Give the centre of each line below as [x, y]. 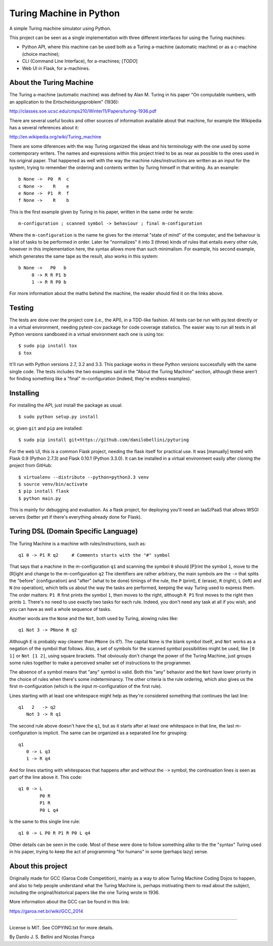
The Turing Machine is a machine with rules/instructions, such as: [78, 543]
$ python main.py [40, 498]
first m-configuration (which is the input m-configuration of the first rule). [86, 686]
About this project [38, 866]
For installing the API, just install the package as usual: [66, 405]
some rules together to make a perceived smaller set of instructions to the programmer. [100, 663]
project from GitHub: [31, 465]
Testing [21, 308]
